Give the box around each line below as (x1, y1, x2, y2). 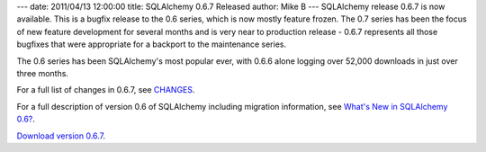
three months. (16, 67, 69, 78)
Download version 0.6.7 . (16, 130, 106, 141)
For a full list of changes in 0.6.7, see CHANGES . (16, 85, 195, 95)
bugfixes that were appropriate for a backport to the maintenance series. (16, 39, 287, 49)
